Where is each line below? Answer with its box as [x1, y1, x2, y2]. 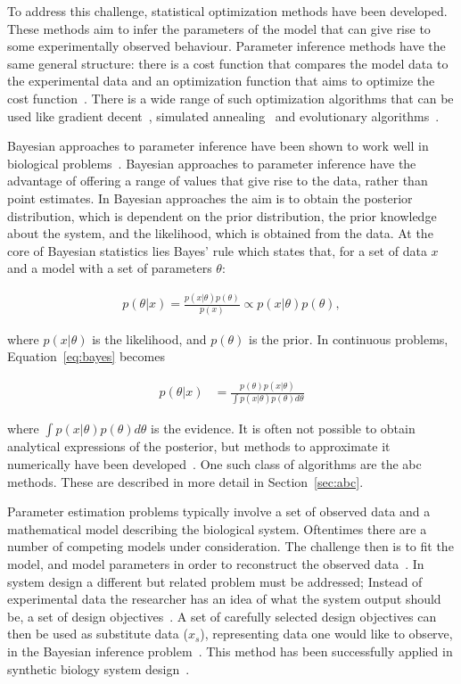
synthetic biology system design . [7, 659, 190, 678]
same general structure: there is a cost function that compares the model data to [7, 54, 449, 72]
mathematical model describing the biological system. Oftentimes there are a [7, 519, 427, 538]
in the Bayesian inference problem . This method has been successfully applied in [7, 641, 453, 660]
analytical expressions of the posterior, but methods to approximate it [7, 437, 391, 456]
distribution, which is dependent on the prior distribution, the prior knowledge [7, 206, 437, 225]
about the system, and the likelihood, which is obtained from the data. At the [7, 224, 433, 243]
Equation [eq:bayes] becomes [7, 347, 165, 366]
